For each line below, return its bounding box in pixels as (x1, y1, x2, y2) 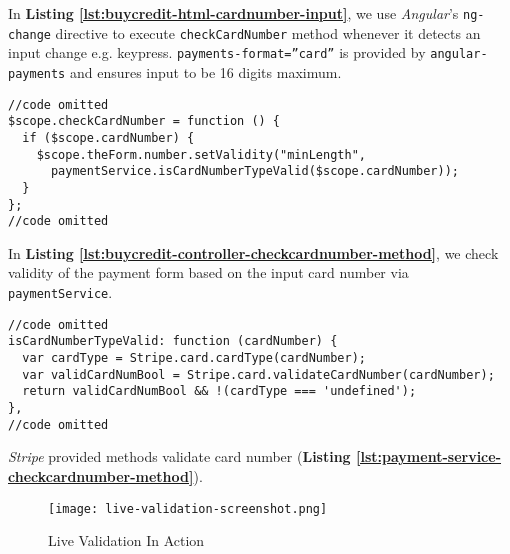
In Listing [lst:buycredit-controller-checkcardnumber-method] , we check (8, 242, 499, 263)
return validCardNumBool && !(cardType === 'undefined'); (22, 384, 417, 399)
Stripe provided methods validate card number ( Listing (8, 446, 351, 467)
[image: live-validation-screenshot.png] (48, 501, 328, 516)
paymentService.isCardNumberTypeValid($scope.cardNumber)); (50, 164, 460, 179)
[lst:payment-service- (356, 446, 502, 467)
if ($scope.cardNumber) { (22, 130, 195, 145)
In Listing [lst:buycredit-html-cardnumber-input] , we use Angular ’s (8, 3, 459, 23)
